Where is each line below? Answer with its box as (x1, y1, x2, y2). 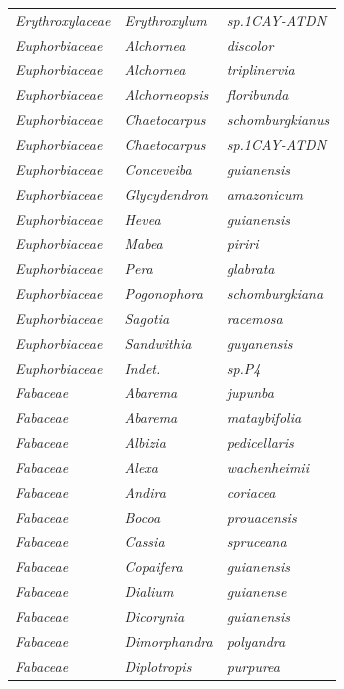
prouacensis (226, 506, 297, 527)
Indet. (124, 357, 161, 378)
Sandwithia (124, 332, 192, 353)
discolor (226, 34, 274, 55)
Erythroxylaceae (15, 9, 111, 30)
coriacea (226, 481, 276, 502)
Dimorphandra (124, 630, 213, 651)
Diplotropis (124, 655, 192, 676)
